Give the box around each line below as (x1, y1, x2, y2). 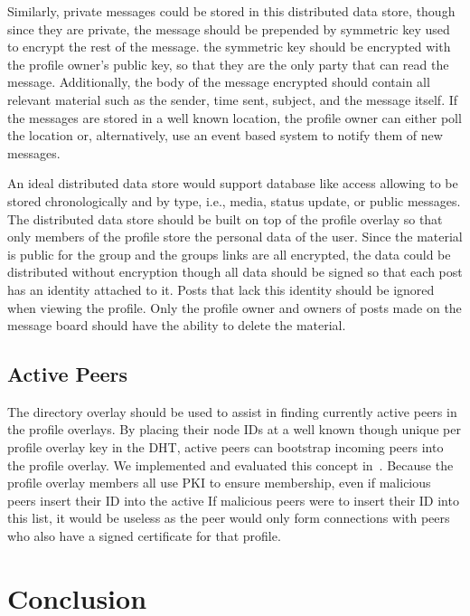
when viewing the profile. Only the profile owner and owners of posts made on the (7, 298, 462, 317)
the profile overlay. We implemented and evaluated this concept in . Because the (7, 455, 454, 474)
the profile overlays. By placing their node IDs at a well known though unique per (7, 420, 461, 439)
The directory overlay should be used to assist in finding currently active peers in (7, 402, 457, 421)
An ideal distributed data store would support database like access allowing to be (7, 174, 458, 193)
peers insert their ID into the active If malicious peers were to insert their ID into (7, 490, 459, 509)
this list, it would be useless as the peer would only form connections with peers (7, 508, 450, 527)
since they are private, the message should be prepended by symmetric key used (7, 19, 450, 38)
